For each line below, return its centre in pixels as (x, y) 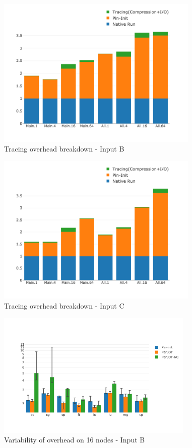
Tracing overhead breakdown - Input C (64, 305)
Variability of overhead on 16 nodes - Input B (75, 440)
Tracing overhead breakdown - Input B (64, 149)
